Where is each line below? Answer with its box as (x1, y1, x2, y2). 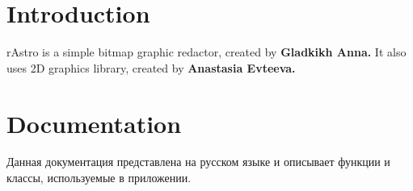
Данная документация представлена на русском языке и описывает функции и (6, 153, 390, 170)
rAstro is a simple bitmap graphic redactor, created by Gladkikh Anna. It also (6, 44, 407, 60)
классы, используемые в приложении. (6, 169, 192, 186)
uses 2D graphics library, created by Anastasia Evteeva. (6, 59, 296, 76)
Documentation (6, 106, 182, 139)
